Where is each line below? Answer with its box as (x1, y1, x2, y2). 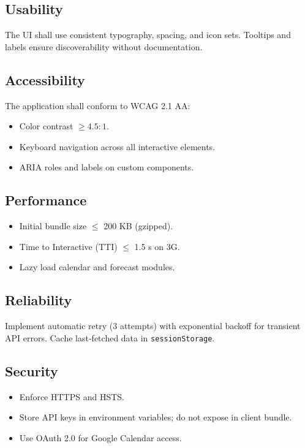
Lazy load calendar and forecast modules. (19, 260, 175, 273)
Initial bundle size (19, 219, 87, 232)
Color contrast (19, 120, 73, 132)
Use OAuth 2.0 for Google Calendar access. (19, 431, 182, 444)
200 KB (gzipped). (104, 219, 173, 232)
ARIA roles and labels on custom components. (19, 161, 194, 173)
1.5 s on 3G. (134, 240, 180, 252)
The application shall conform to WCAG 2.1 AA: (5, 99, 190, 112)
